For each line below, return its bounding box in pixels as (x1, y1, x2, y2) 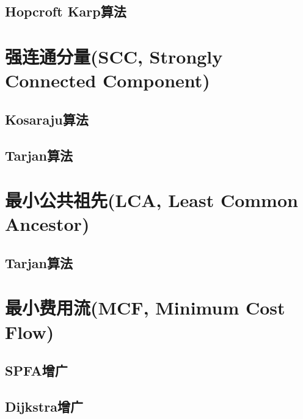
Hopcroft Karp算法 (5, 2, 126, 21)
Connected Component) (5, 68, 210, 93)
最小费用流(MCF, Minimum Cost (5, 295, 285, 320)
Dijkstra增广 (5, 396, 83, 415)
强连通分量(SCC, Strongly (5, 43, 223, 68)
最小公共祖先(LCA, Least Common (5, 188, 298, 213)
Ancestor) (5, 211, 90, 236)
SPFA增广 (5, 361, 68, 380)
